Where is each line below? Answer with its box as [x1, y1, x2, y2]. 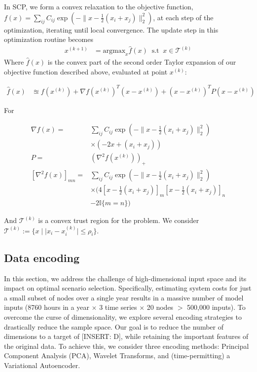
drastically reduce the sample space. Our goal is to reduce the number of [4, 321, 223, 332]
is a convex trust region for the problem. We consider [38, 215, 199, 225]
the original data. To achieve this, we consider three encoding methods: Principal [4, 340, 249, 351]
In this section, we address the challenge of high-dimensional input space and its [4, 273, 247, 283]
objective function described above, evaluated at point [4, 66, 168, 76]
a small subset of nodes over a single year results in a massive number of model [4, 292, 244, 302]
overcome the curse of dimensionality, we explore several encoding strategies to [4, 311, 242, 322]
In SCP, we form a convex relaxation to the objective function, [4, 1, 193, 11]
